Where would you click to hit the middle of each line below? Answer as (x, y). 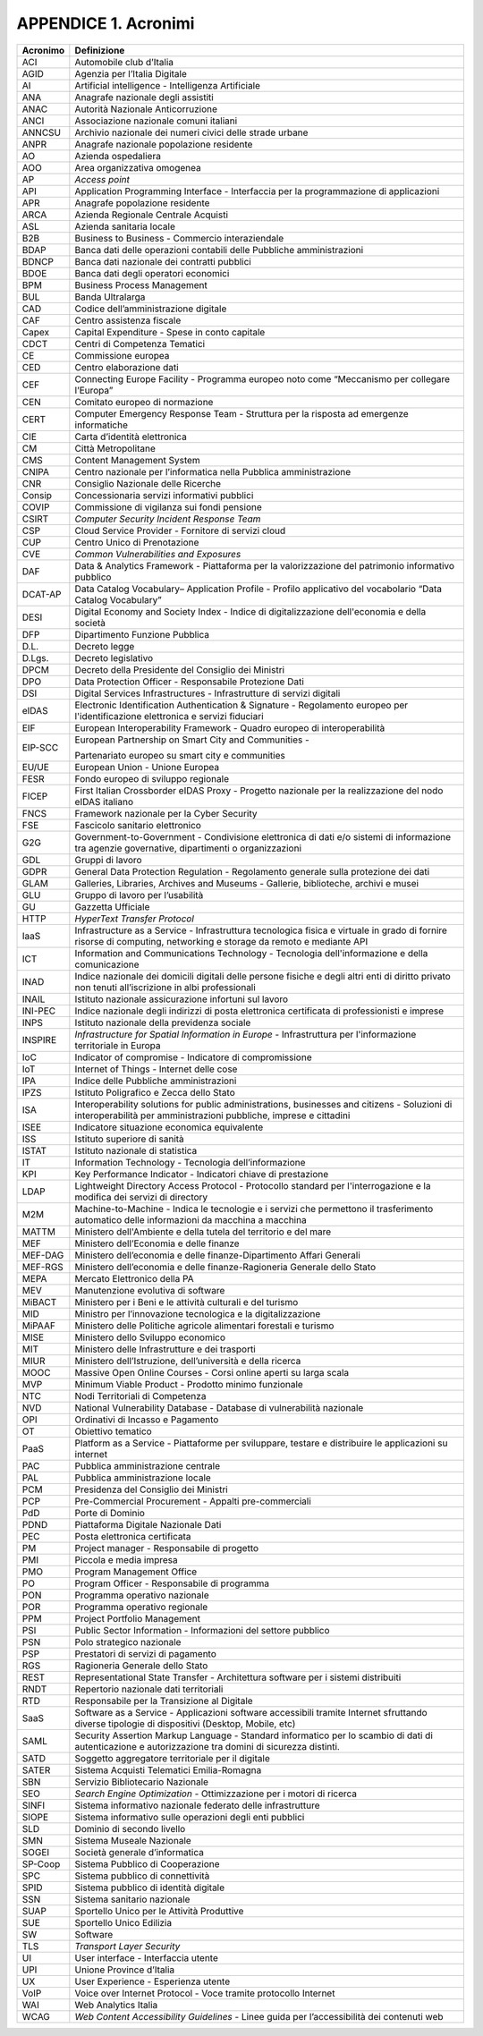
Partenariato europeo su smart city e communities (180, 755)
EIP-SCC (40, 747)
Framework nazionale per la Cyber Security (166, 813)
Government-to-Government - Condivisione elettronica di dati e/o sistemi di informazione (263, 836)
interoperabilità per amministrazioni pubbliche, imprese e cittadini (212, 1116)
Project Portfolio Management (138, 1618)
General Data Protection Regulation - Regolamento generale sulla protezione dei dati (252, 871)
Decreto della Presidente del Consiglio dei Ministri (180, 669)
